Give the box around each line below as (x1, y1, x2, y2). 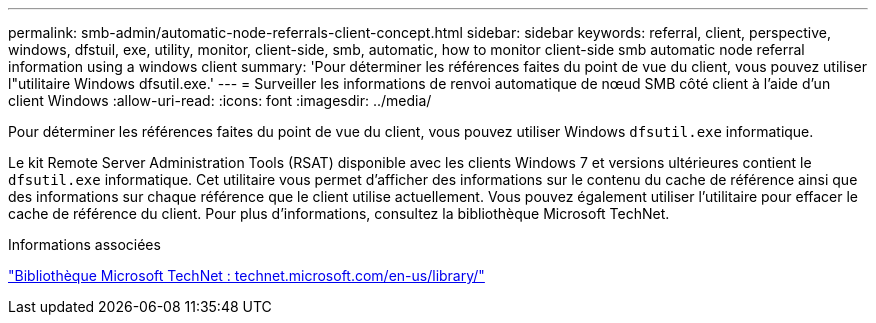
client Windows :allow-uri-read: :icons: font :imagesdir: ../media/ (8, 92, 432, 109)
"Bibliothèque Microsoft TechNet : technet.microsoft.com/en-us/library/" (8, 267, 485, 284)
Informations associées (8, 236, 161, 253)
